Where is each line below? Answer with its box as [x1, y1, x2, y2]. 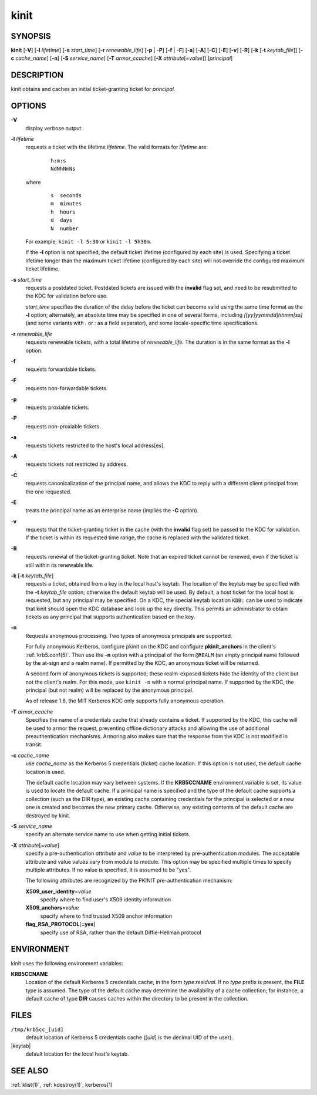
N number [50, 225, 79, 232]
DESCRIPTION [11, 70, 64, 80]
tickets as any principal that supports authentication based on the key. [25, 613, 195, 620]
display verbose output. [25, 124, 83, 131]
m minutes [50, 200, 82, 207]
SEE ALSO [11, 1066, 49, 1076]
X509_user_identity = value [25, 888, 92, 895]
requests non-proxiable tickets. [25, 423, 101, 430]
